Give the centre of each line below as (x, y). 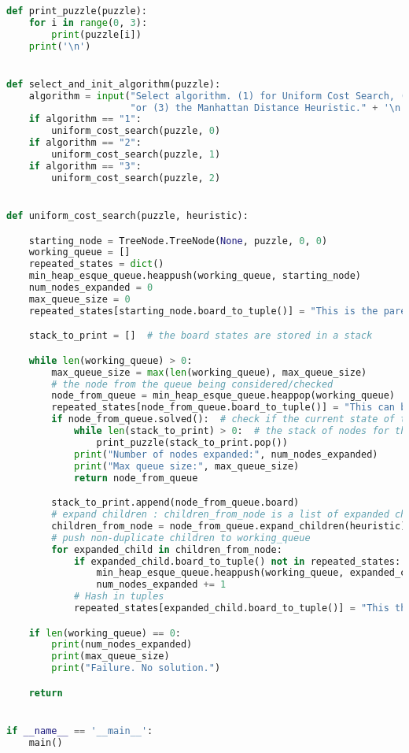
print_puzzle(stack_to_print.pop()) (192, 442)
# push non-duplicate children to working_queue (181, 538)
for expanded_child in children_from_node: (167, 549)
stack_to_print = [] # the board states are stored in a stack (201, 336)
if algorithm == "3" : (85, 166)
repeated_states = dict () (96, 264)
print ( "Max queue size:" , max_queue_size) (186, 466)
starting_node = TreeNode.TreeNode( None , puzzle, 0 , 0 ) (178, 241)
